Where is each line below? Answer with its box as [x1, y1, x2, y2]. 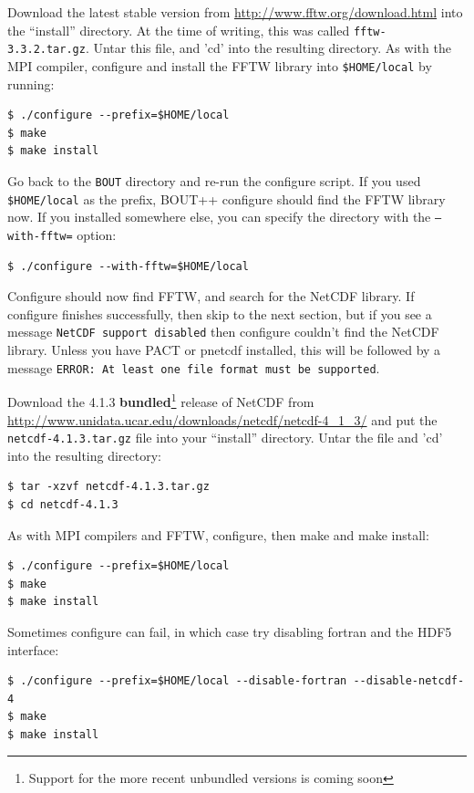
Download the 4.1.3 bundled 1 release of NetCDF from [7, 390, 314, 411]
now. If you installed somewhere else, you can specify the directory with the [7, 207, 431, 226]
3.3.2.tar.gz [7, 43, 86, 57]
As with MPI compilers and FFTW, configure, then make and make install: [7, 525, 429, 544]
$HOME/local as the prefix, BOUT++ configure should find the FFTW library [7, 189, 446, 208]
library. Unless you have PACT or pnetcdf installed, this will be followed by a [7, 340, 441, 359]
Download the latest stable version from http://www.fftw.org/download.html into [7, 3, 463, 21]
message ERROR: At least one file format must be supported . [7, 358, 380, 377]
